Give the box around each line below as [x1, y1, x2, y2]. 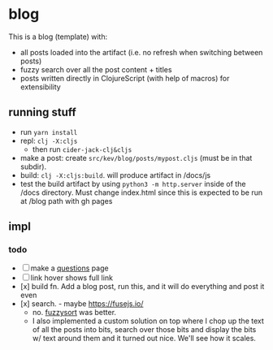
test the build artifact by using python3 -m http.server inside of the [19, 179, 246, 188]
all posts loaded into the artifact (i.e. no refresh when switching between [19, 47, 263, 57]
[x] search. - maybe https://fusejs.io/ [19, 299, 144, 309]
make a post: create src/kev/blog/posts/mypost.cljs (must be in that [19, 153, 253, 162]
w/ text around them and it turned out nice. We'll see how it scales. [32, 334, 256, 344]
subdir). [19, 162, 47, 171]
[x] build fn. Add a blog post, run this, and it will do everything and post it [19, 282, 265, 292]
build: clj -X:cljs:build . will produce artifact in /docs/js [19, 170, 211, 179]
